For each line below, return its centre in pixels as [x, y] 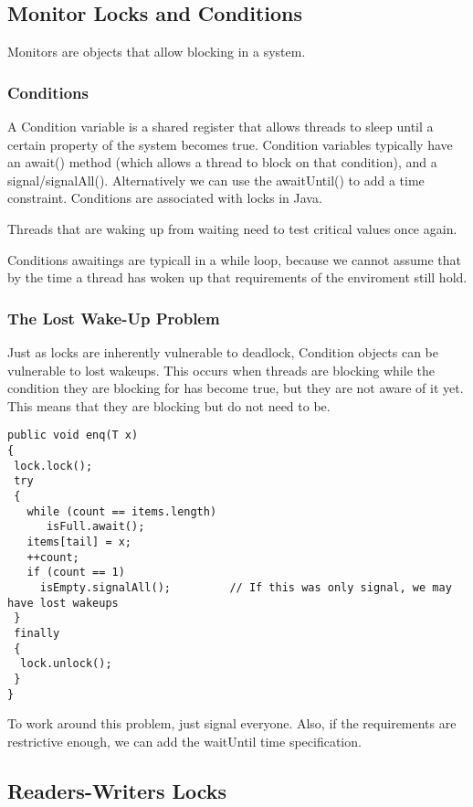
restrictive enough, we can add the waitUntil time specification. [184, 741]
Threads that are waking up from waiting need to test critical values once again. [232, 228]
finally [37, 633]
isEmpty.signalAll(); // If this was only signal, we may [246, 587]
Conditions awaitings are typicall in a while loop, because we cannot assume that [235, 259]
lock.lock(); [53, 466]
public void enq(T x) [73, 435]
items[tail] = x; [79, 542]
